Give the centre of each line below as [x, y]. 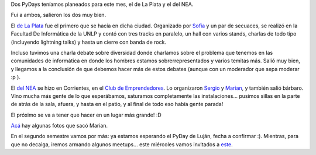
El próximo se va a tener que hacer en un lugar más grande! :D [86, 115]
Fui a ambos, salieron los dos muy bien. [59, 15]
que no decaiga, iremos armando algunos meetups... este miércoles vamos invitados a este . [122, 144]
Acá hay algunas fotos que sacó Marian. [59, 126]
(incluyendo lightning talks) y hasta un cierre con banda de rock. [89, 42]
